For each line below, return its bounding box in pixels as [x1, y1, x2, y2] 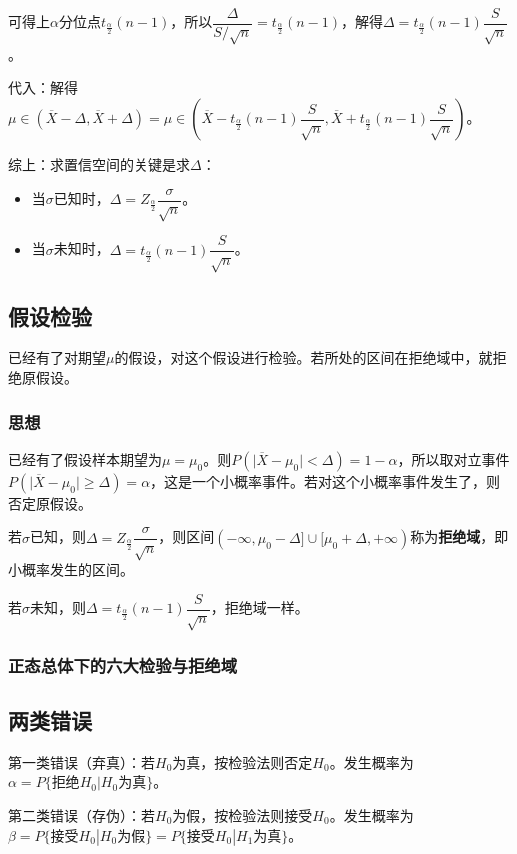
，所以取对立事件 [397, 448, 510, 469]
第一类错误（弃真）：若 [8, 751, 155, 772]
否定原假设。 [8, 492, 92, 513]
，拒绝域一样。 [210, 597, 309, 618]
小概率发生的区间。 [8, 559, 134, 580]
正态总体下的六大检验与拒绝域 [8, 652, 238, 677]
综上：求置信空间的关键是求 [8, 154, 190, 175]
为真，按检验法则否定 [172, 751, 313, 772]
